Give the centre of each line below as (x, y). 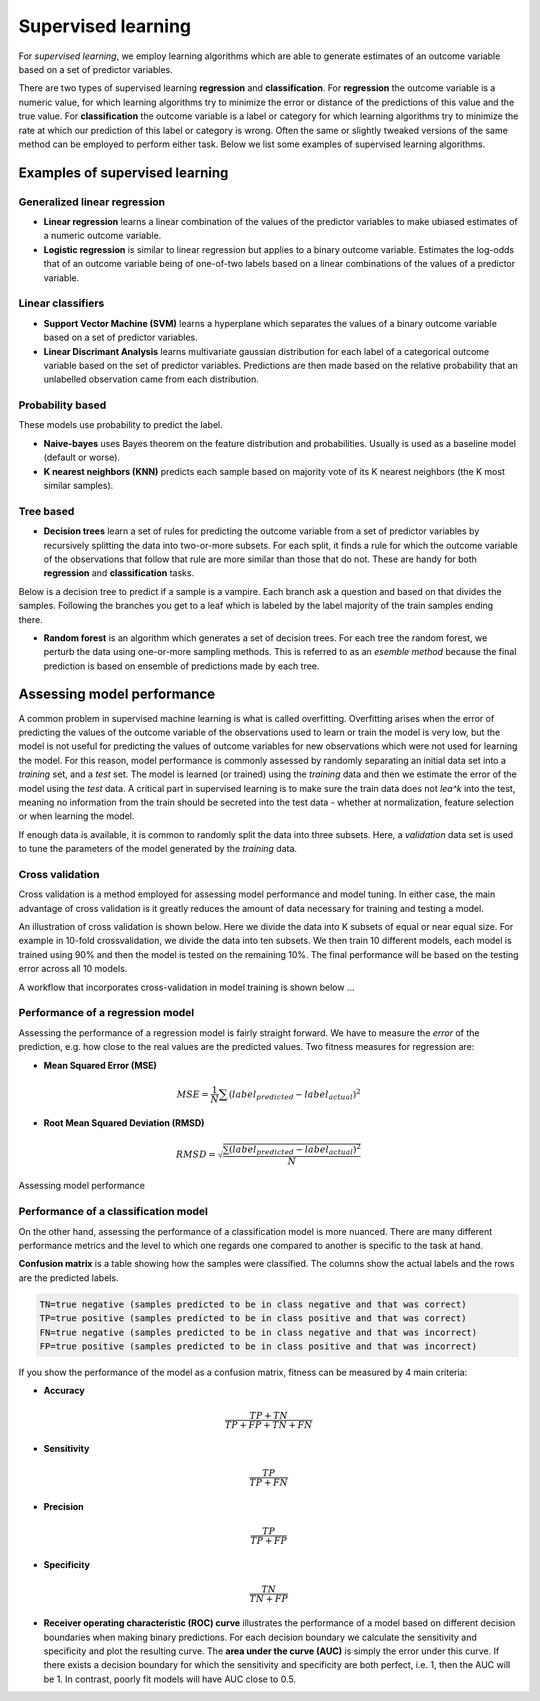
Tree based (46, 511)
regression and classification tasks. (119, 573)
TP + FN (269, 1483)
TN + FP (269, 1599)
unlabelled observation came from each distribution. (151, 379)
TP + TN (269, 1415)
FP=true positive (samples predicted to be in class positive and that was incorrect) (258, 1346)
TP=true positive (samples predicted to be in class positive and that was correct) (253, 1318)
